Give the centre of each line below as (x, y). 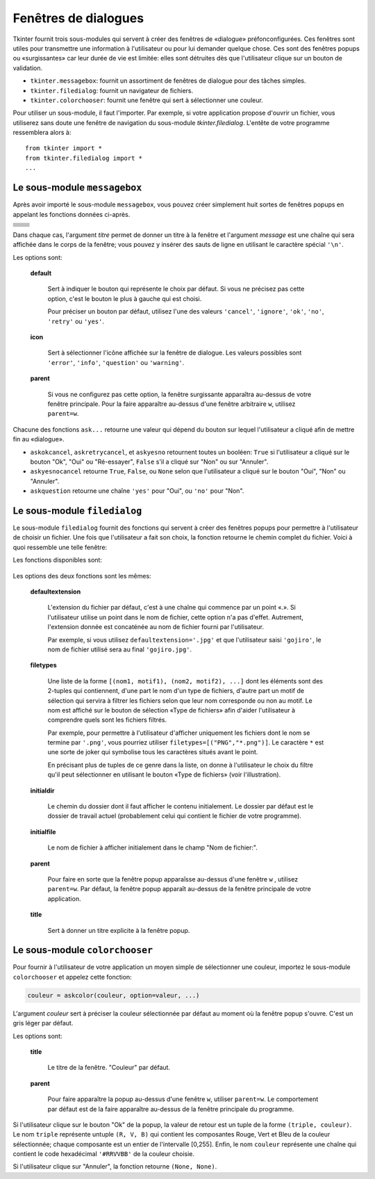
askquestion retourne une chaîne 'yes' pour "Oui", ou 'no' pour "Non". (137, 491)
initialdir (42, 790)
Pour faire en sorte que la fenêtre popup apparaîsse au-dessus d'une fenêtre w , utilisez (173, 879)
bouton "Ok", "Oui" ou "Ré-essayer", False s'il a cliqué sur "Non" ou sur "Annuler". (149, 462)
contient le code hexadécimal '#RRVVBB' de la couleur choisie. (103, 1154)
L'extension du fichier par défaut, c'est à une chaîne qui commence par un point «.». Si (172, 608)
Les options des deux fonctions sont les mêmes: (82, 576)
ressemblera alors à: (42, 133)
